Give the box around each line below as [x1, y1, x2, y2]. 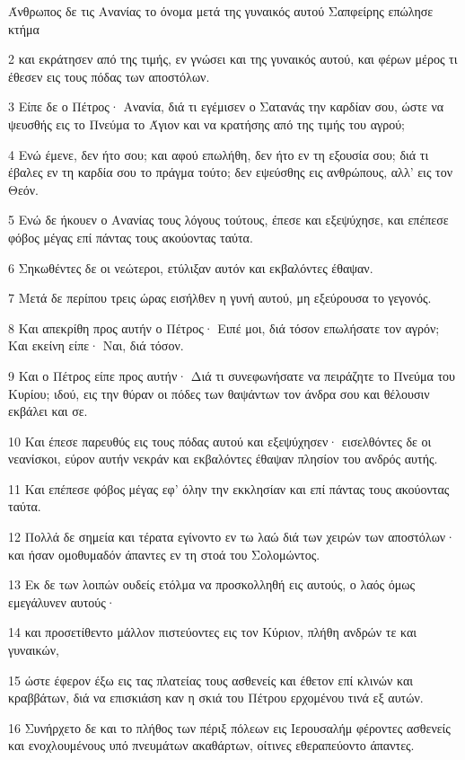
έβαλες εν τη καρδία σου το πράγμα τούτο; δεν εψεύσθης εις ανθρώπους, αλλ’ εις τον [8, 163, 453, 181]
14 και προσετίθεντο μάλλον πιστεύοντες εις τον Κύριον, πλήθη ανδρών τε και [8, 623, 417, 641]
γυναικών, [8, 641, 59, 659]
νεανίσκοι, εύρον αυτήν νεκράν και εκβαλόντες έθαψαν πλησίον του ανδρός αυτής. [8, 449, 438, 468]
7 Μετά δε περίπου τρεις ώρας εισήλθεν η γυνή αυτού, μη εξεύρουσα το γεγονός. [8, 288, 432, 307]
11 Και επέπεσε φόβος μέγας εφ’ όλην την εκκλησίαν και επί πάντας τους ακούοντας [8, 479, 450, 498]
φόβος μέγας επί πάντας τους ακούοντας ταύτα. [8, 227, 253, 246]
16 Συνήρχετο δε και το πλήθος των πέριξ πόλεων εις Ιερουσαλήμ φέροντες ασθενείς [8, 718, 451, 737]
